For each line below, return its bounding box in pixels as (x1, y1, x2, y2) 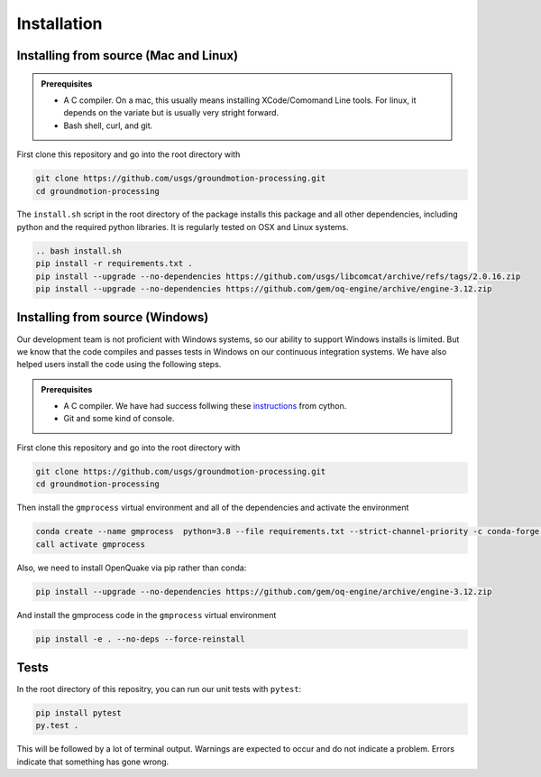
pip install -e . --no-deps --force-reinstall (35, 634, 245, 644)
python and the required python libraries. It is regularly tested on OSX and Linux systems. (16, 221, 349, 232)
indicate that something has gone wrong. (16, 756, 170, 767)
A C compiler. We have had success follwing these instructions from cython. (63, 401, 347, 412)
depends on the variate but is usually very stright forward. (63, 107, 280, 118)
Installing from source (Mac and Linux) (16, 48, 239, 63)
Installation (16, 14, 103, 33)
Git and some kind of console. (63, 413, 175, 424)
